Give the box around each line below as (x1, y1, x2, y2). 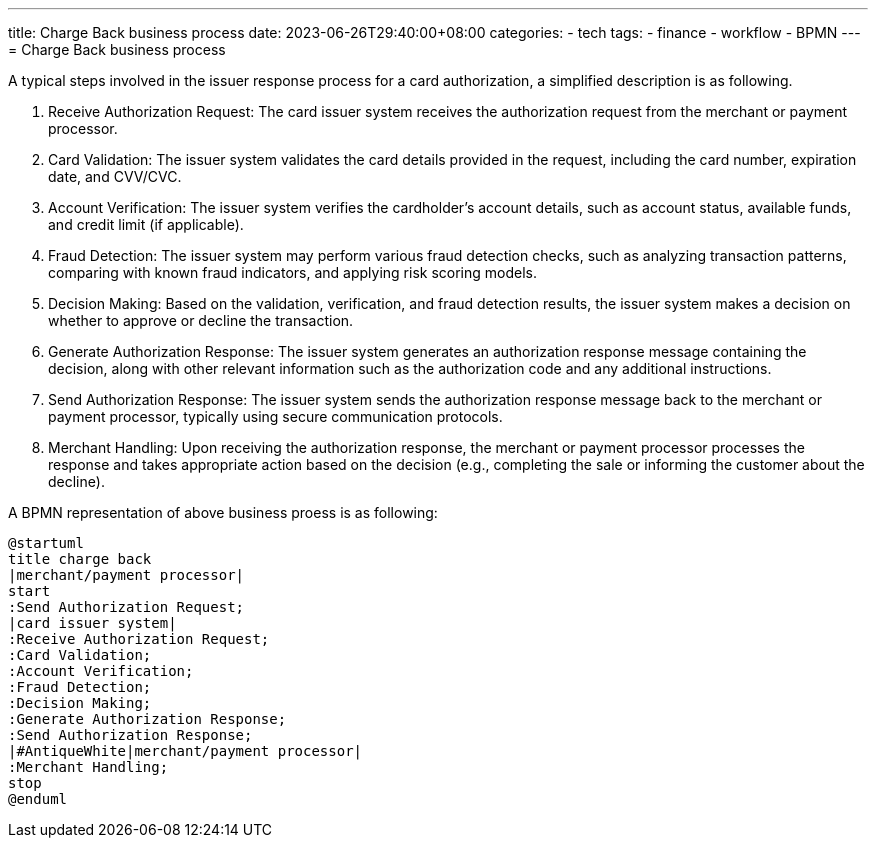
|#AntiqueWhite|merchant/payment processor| (8, 743, 363, 759)
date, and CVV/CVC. (48, 168, 182, 185)
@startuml (8, 535, 84, 551)
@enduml (8, 791, 68, 807)
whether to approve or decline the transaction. (48, 312, 354, 329)
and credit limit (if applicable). (48, 216, 244, 233)
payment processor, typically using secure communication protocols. (48, 408, 503, 425)
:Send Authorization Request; (8, 599, 245, 615)
